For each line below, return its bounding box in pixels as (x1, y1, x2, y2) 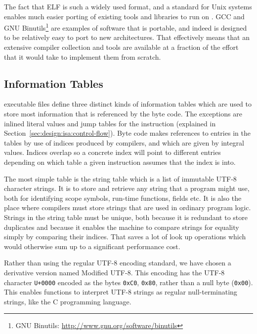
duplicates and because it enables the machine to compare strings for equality (4, 222, 239, 232)
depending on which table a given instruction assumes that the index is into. (4, 156, 236, 167)
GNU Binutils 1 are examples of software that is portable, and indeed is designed (4, 21, 247, 33)
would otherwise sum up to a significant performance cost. (4, 241, 180, 251)
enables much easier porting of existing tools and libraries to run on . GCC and (4, 11, 245, 21)
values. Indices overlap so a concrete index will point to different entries (4, 147, 221, 157)
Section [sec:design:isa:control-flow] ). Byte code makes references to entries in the (4, 128, 251, 138)
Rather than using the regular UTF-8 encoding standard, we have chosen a (4, 258, 231, 268)
